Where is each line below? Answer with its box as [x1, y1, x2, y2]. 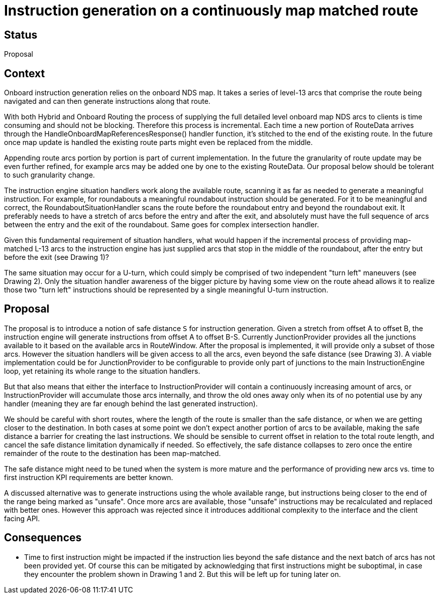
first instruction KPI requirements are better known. [4, 473, 173, 482]
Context [4, 67, 45, 80]
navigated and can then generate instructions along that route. [4, 97, 210, 106]
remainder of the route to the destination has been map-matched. [4, 448, 221, 458]
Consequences [4, 531, 82, 544]
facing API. [4, 514, 40, 523]
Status [4, 28, 38, 41]
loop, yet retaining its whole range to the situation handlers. [4, 366, 200, 375]
